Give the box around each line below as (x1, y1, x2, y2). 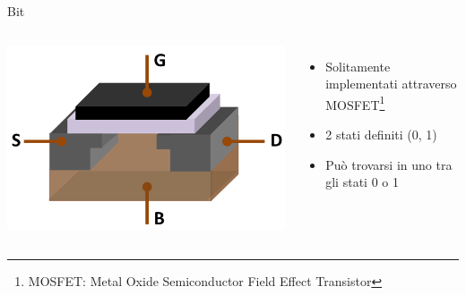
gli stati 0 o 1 (325, 173, 399, 191)
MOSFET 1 (325, 92, 385, 114)
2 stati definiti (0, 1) (325, 125, 437, 144)
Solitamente (325, 56, 391, 75)
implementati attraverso (325, 74, 457, 93)
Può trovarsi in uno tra (325, 155, 453, 173)
